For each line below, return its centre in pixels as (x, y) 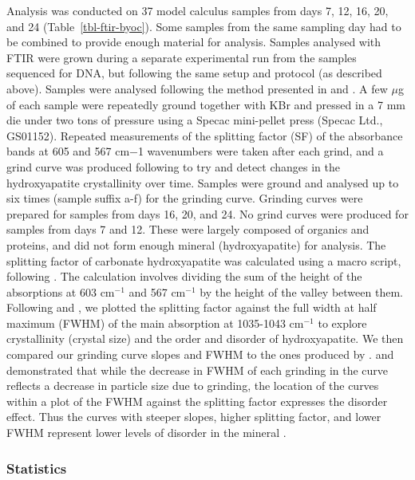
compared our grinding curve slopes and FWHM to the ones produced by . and (200, 354)
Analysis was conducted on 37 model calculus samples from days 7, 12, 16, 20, (198, 10)
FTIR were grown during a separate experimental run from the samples (182, 57)
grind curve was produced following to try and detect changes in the (173, 166)
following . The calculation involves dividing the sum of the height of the (184, 276)
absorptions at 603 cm (61, 291)
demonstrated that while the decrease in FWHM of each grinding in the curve (198, 370)
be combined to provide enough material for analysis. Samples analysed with (194, 42)
